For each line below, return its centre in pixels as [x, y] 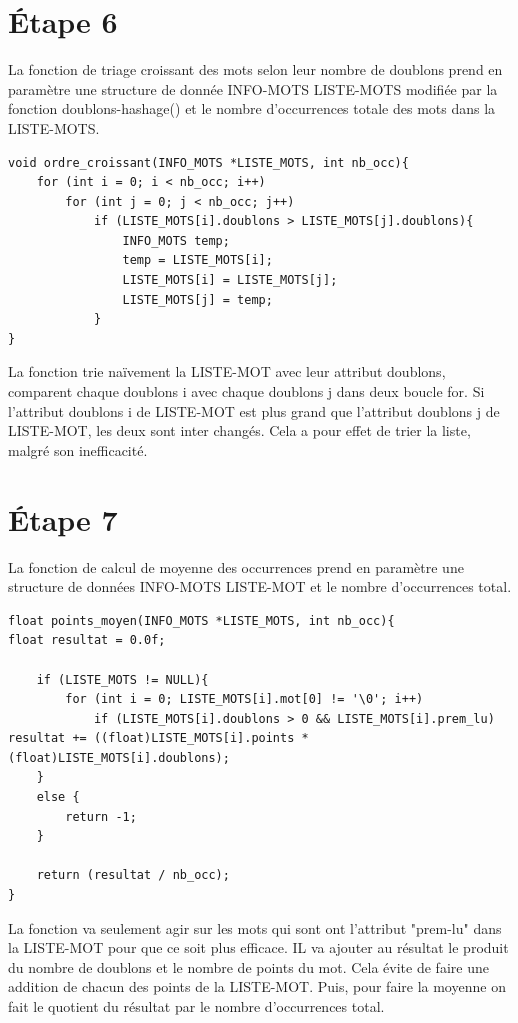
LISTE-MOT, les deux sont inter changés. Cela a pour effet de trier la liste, [239, 430]
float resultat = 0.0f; [87, 640]
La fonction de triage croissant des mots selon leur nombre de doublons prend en [255, 69]
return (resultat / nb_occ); [133, 875]
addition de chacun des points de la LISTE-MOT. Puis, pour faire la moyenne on [257, 986]
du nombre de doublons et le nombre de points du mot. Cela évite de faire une [248, 966]
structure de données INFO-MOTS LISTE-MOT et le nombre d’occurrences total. [260, 586]
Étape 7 [63, 518]
